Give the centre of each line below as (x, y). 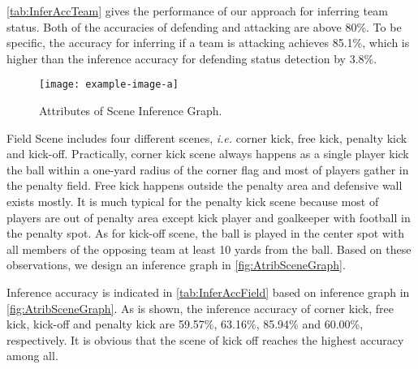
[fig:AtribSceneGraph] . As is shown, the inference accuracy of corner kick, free (200, 308)
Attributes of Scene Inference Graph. (131, 111)
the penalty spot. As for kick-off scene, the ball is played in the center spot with (206, 233)
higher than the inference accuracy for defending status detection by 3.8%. (192, 58)
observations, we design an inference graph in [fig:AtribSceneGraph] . (176, 265)
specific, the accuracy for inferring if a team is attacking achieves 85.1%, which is (208, 43)
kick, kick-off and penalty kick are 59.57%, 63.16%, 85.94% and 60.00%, (185, 324)
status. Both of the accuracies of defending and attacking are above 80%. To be (204, 26)
